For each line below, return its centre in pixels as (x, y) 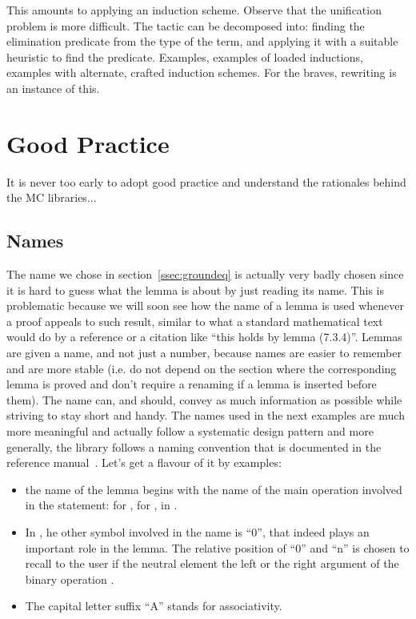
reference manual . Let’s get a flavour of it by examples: (144, 462)
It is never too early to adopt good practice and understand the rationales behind (206, 181)
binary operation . (70, 579)
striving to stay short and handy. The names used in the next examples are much (206, 415)
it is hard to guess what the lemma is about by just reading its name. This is (195, 289)
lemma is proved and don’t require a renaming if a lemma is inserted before (192, 384)
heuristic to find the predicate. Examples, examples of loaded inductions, (185, 56)
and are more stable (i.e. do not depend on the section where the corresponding (202, 368)
